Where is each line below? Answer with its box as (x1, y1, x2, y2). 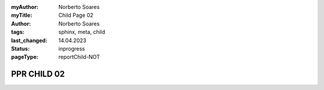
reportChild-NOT (58, 54, 100, 61)
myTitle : (11, 12, 32, 19)
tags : (11, 29, 25, 36)
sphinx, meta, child (58, 29, 106, 36)
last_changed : (11, 36, 48, 44)
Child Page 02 (58, 12, 94, 19)
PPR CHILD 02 (11, 69, 65, 79)
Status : (11, 45, 30, 52)
